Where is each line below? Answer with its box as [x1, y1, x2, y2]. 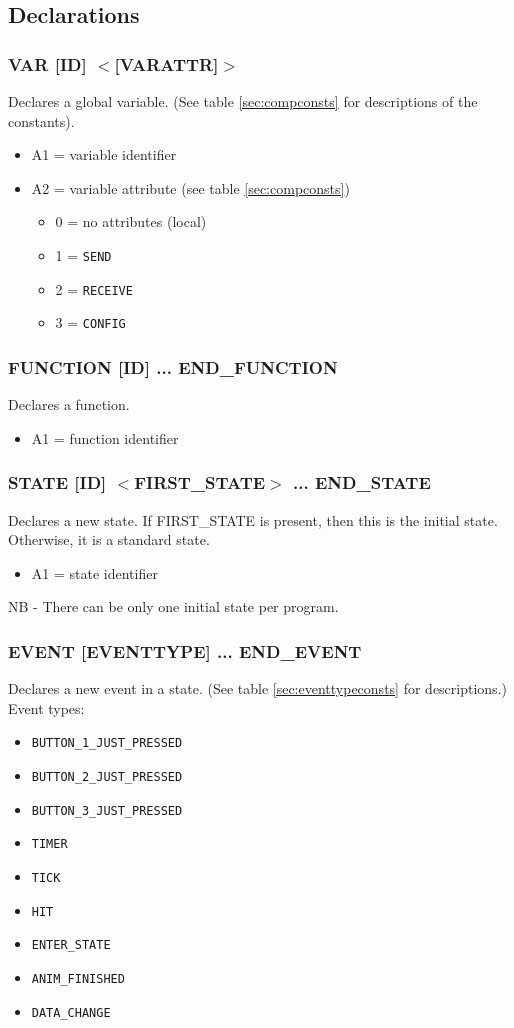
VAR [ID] [8, 51, 87, 76]
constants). [8, 110, 75, 131]
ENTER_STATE [31, 938, 111, 953]
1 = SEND [55, 244, 112, 265]
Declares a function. [8, 394, 130, 415]
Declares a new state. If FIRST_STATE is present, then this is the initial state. [8, 509, 498, 530]
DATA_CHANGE [31, 1005, 111, 1020]
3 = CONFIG [55, 312, 126, 333]
